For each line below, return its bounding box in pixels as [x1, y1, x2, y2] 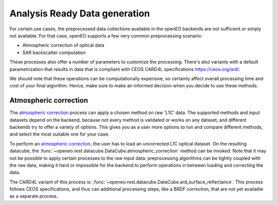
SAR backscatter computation [22, 49, 86, 55]
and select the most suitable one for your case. [9, 131, 110, 137]
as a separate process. [9, 193, 58, 199]
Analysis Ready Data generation [9, 8, 150, 19]
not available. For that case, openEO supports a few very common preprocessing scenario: [9, 32, 203, 39]
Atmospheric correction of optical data [22, 42, 105, 48]
